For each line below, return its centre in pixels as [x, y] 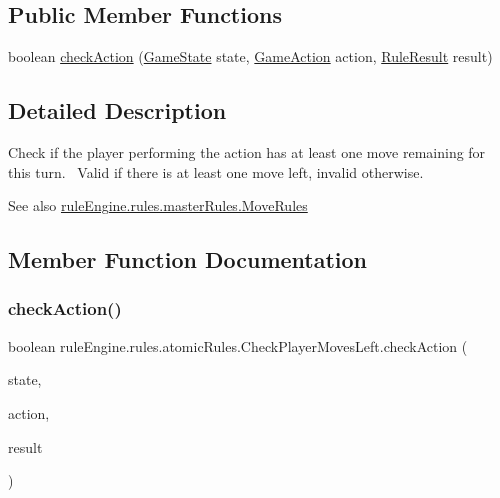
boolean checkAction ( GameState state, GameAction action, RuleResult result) [250, 56]
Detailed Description [117, 110]
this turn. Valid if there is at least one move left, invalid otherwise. [216, 171]
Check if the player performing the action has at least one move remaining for [247, 152]
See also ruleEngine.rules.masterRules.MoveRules [158, 205]
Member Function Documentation [188, 259]
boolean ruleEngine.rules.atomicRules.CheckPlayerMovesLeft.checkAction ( [238, 345]
